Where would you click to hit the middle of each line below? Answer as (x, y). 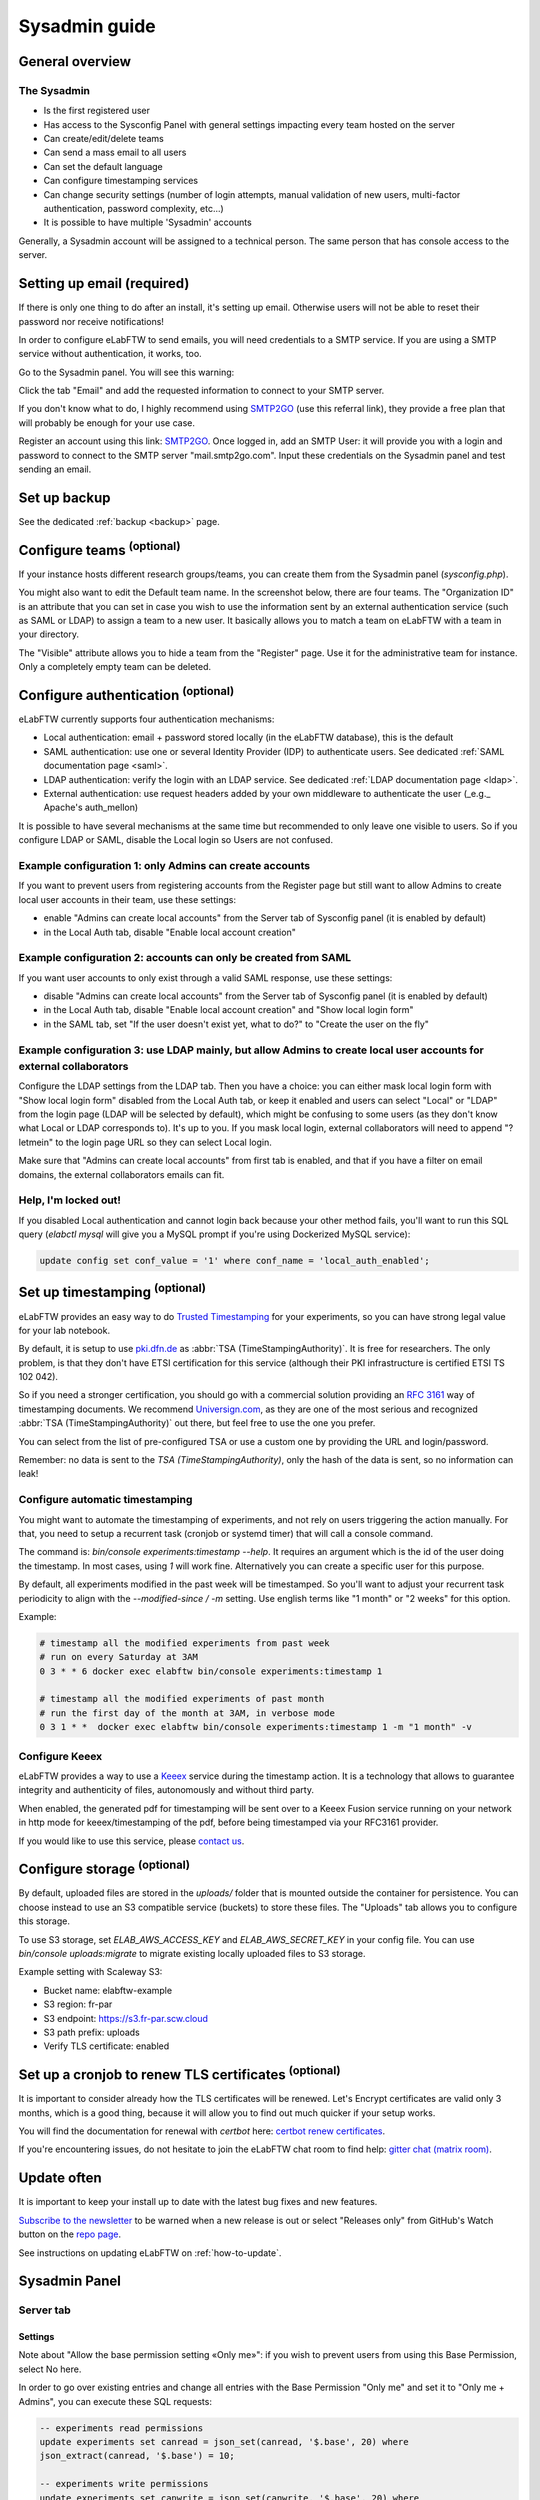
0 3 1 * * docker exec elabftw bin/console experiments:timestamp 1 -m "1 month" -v (255, 1727)
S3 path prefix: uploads (91, 2032)
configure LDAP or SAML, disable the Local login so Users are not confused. (176, 840)
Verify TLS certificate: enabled (106, 2046)
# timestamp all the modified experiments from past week (184, 1643)
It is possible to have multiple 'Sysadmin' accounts (147, 222)
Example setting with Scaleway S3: (90, 1972)
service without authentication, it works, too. (110, 354)
